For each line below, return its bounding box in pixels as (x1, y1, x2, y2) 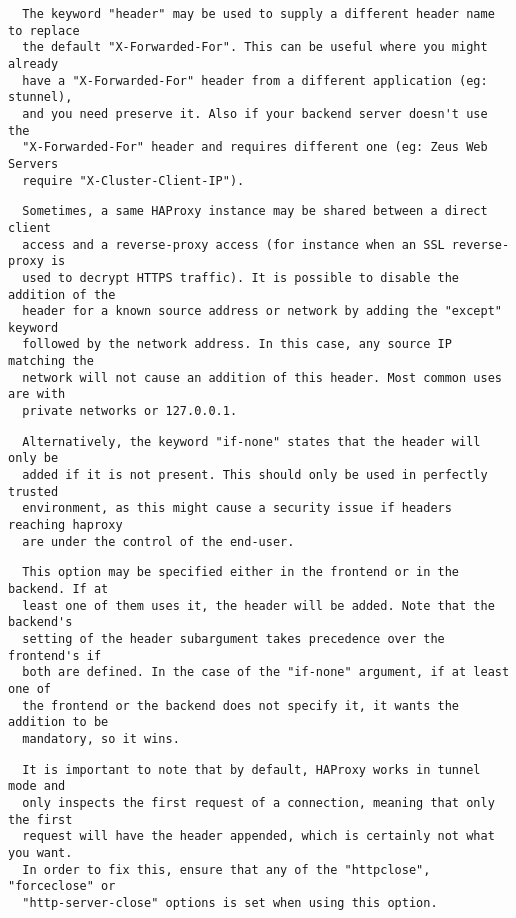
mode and (8, 779, 66, 794)
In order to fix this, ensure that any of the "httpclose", (22, 862, 431, 877)
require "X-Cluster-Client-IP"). (22, 173, 245, 188)
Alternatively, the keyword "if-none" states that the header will (22, 434, 481, 449)
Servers (8, 156, 59, 171)
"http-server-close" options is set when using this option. (22, 895, 438, 910)
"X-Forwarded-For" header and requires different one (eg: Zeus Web (22, 140, 488, 155)
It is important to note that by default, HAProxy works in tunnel (22, 762, 481, 777)
